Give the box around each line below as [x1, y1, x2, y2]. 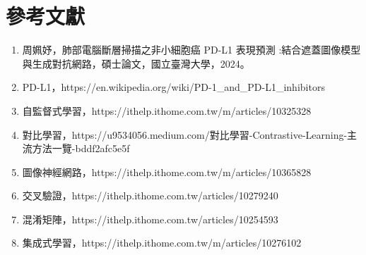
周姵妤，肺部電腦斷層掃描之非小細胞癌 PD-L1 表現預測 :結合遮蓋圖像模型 [22, 42, 361, 57]
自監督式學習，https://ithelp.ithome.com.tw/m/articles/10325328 [22, 103, 312, 118]
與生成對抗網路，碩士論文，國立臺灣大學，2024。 [22, 56, 250, 70]
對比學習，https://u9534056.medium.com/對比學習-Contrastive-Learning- [22, 127, 348, 142]
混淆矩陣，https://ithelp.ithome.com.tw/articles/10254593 [22, 211, 278, 226]
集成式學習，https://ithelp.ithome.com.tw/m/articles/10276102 [22, 235, 302, 250]
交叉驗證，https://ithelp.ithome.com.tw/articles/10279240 [22, 188, 278, 203]
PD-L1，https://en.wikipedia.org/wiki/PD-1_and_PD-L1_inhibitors [22, 80, 325, 94]
